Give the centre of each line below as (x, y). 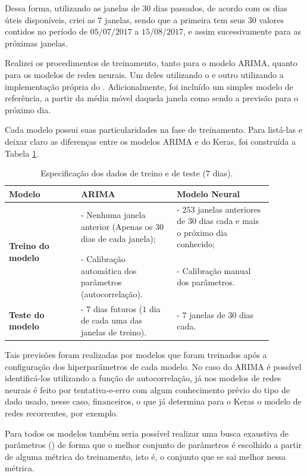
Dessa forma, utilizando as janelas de (72, 8)
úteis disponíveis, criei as (50, 19)
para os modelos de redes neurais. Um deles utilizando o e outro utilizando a (144, 74)
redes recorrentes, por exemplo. (62, 413)
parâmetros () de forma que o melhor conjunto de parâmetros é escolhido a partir (153, 445)
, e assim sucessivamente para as (242, 31)
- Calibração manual (214, 270)
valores (272, 19)
